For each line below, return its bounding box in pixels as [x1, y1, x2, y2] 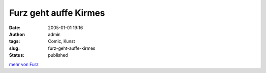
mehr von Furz [9, 61, 39, 67]
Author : [9, 31, 26, 37]
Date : [9, 25, 21, 31]
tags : [9, 38, 20, 44]
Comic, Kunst [48, 38, 75, 44]
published [48, 52, 68, 58]
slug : [9, 45, 20, 51]
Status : [9, 52, 25, 58]
